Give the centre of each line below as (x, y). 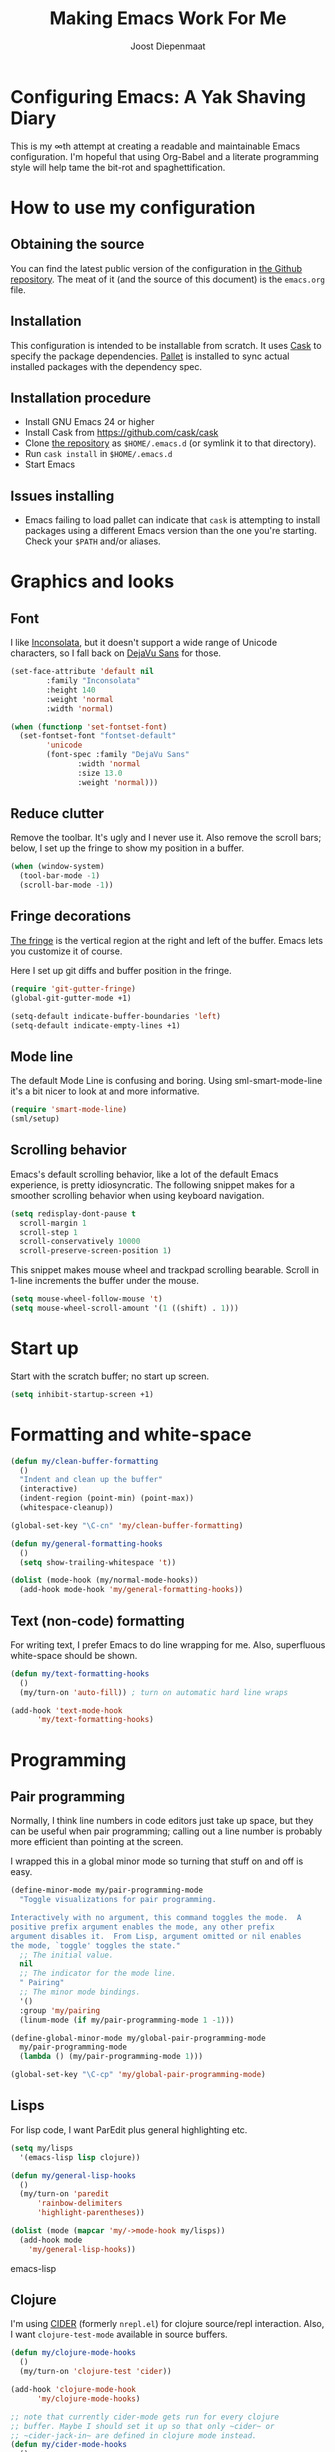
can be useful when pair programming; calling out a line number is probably (166, 1831)
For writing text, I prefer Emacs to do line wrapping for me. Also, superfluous (168, 1644)
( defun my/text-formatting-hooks (80, 1673)
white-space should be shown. (74, 1655)
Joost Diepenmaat (168, 46)
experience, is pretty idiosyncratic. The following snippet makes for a (152, 1184)
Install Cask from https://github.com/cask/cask (121, 433)
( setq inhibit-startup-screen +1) (82, 1394)
